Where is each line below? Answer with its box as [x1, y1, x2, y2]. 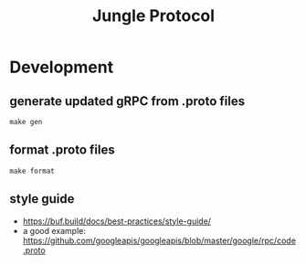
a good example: [22, 225, 87, 236]
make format [9, 166, 55, 175]
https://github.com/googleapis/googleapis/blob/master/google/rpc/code [22, 235, 297, 246]
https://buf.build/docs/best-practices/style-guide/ [22, 216, 212, 227]
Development [9, 57, 114, 78]
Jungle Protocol [91, 5, 216, 26]
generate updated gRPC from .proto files [9, 93, 246, 109]
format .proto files [9, 143, 116, 158]
